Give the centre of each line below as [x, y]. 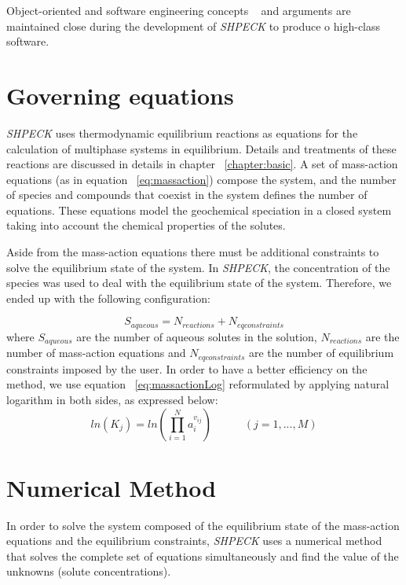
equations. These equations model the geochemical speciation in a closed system [199, 210]
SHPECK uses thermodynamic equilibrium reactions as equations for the [182, 132]
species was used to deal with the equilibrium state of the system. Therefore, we [199, 283]
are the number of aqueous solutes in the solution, [197, 336]
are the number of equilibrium [321, 353]
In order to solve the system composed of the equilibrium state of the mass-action [203, 525]
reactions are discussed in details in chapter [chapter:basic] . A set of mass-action [202, 164]
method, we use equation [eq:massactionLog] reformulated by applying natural [198, 384]
